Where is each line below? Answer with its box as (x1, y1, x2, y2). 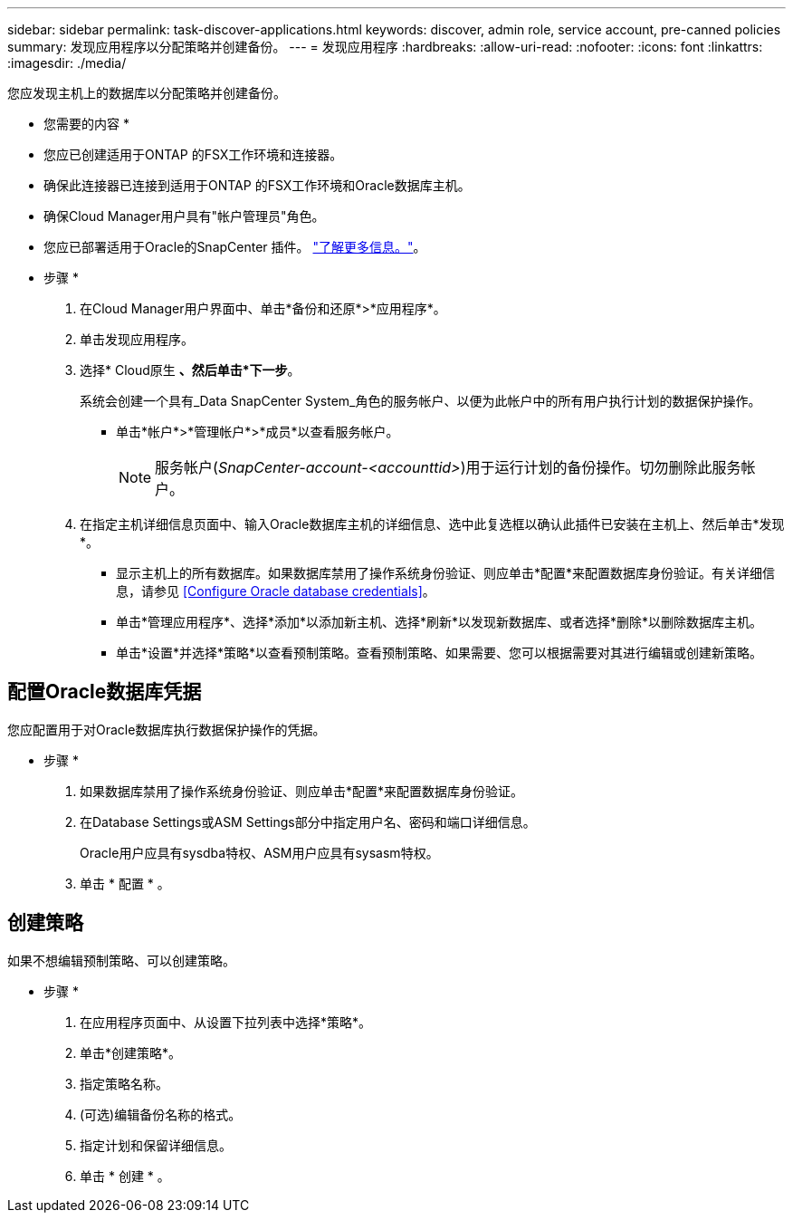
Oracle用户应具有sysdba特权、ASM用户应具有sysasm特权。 (80, 844, 439, 860)
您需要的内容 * (43, 116, 129, 131)
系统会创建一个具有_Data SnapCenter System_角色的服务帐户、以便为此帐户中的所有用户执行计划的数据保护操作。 (80, 393, 761, 408)
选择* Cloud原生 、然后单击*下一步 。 (80, 362, 301, 378)
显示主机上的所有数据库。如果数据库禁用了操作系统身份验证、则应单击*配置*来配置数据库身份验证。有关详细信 (116, 565, 776, 581)
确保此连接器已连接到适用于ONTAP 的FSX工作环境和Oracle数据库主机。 (43, 178, 471, 193)
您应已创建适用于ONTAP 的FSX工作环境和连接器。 (43, 147, 343, 162)
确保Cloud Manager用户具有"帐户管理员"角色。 (43, 208, 325, 224)
